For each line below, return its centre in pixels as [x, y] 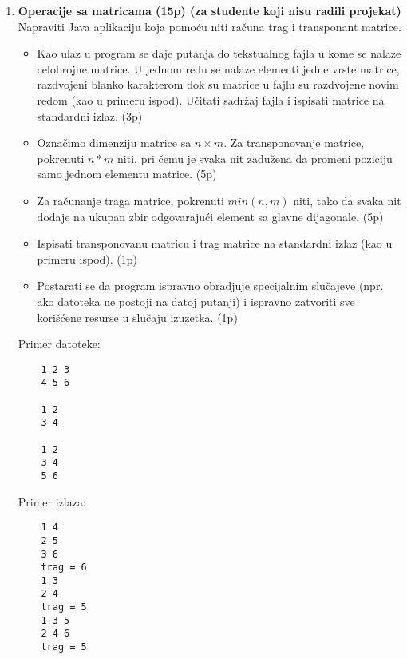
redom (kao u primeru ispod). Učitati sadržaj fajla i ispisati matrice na [211, 99]
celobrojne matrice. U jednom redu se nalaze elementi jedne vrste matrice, [218, 68]
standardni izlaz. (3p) [90, 115]
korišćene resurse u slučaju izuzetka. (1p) [137, 317]
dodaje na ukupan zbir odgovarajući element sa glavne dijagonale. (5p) [210, 216]
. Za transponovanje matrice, [294, 143]
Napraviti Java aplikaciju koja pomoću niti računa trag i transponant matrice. [209, 26]
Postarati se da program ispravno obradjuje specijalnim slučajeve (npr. [210, 286]
